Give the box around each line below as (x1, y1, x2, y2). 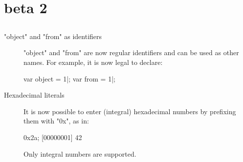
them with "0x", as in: (23, 116, 89, 126)
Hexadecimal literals (4, 90, 65, 100)
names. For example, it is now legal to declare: (23, 57, 163, 67)
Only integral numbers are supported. (23, 148, 136, 159)
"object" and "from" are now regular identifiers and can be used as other (23, 47, 239, 58)
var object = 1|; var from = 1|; (23, 73, 115, 83)
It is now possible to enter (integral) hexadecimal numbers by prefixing (23, 106, 236, 116)
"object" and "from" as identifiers (4, 31, 102, 41)
